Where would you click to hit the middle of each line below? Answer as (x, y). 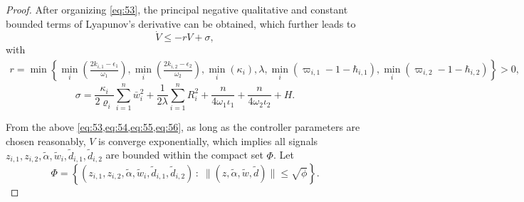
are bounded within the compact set (184, 155)
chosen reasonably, (46, 140)
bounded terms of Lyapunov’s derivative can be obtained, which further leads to (181, 23)
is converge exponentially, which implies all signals (208, 140)
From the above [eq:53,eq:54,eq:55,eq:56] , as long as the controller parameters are (183, 127)
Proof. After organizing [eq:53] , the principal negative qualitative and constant (177, 9)
